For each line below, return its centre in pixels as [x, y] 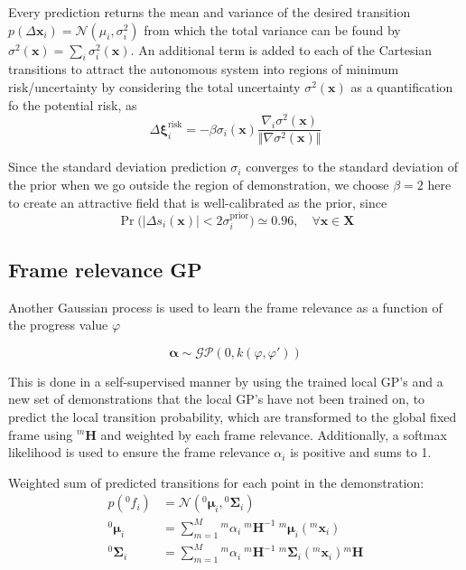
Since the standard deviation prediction [117, 167]
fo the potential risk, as [73, 104]
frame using [41, 434]
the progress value [58, 325]
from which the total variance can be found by [272, 29]
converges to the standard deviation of [352, 167]
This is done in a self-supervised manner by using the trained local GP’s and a [226, 381]
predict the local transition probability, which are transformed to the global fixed [233, 416]
